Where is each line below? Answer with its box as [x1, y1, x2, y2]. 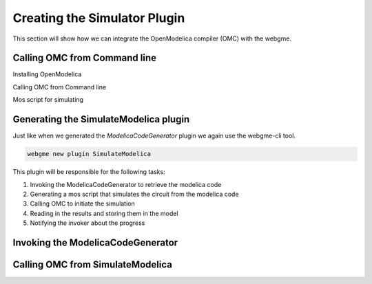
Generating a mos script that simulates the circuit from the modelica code [30, 190, 239, 198]
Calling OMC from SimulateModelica [12, 259, 172, 270]
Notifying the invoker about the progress [30, 219, 145, 227]
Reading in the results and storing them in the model [30, 209, 178, 217]
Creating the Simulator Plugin [12, 10, 185, 25]
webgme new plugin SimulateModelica [27, 150, 152, 158]
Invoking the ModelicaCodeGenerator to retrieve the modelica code [30, 180, 222, 188]
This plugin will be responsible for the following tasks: [12, 168, 165, 176]
